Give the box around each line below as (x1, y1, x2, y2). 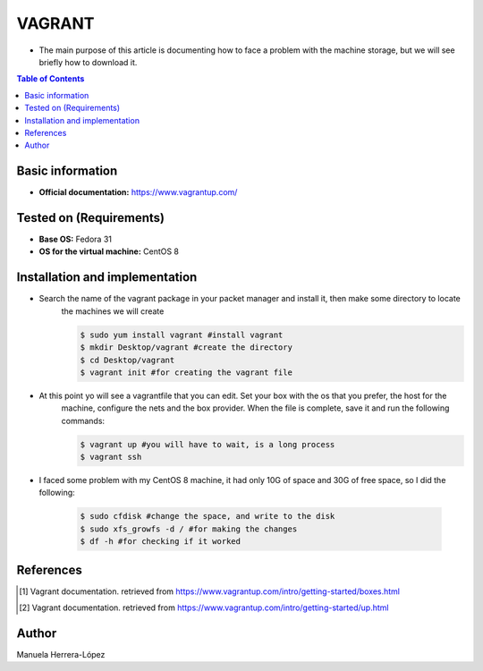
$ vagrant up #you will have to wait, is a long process (80, 439, 335, 449)
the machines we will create (61, 305, 165, 317)
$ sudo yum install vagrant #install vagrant (80, 329, 284, 340)
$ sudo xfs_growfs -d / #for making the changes (80, 523, 298, 534)
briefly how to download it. (38, 56, 138, 67)
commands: (61, 415, 106, 426)
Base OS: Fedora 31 (38, 234, 112, 245)
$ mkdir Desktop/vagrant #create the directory (80, 343, 292, 352)
